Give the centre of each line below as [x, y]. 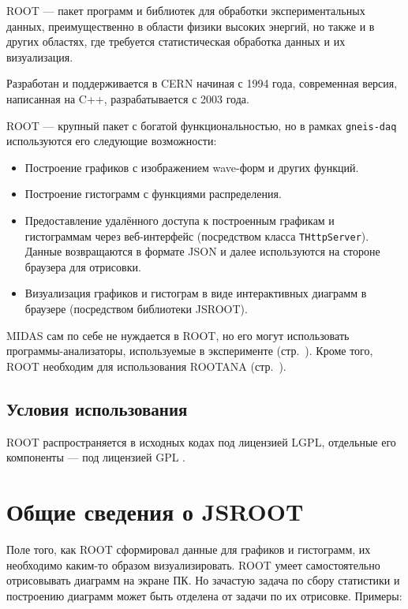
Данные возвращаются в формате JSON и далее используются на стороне [202, 251]
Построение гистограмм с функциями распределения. [153, 194]
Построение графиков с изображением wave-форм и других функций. [192, 167]
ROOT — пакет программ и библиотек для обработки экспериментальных [186, 10]
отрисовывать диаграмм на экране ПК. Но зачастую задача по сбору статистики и [203, 580]
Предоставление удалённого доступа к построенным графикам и [180, 220]
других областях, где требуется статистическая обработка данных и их [176, 41]
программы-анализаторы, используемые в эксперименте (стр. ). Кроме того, [190, 351]
